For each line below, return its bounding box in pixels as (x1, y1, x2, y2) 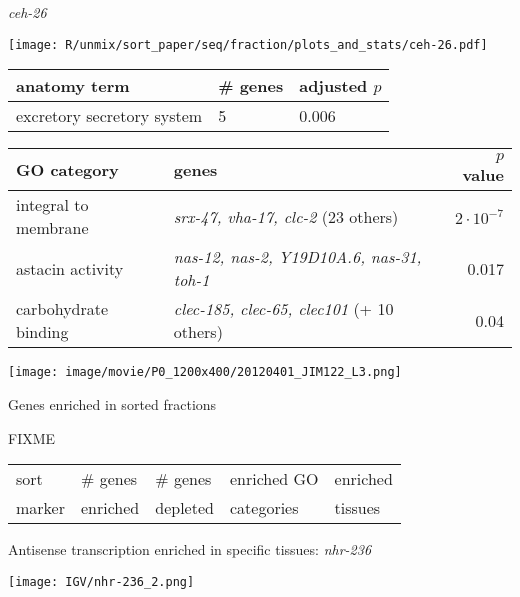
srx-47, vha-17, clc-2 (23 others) (173, 204, 399, 228)
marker (16, 496, 65, 520)
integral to (16, 193, 89, 217)
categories (229, 496, 299, 520)
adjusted (299, 74, 368, 98)
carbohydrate (16, 297, 109, 321)
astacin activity (16, 256, 124, 280)
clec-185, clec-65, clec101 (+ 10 (173, 297, 394, 321)
